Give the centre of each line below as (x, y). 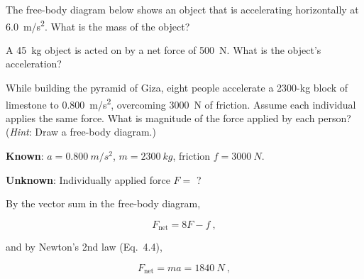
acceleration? (34, 64)
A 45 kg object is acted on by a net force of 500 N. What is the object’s (164, 49)
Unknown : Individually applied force (88, 179)
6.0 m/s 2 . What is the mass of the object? (98, 25)
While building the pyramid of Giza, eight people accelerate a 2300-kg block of (177, 88)
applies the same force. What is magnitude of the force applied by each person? (178, 117)
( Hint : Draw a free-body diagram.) (81, 132)
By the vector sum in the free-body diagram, (103, 203)
